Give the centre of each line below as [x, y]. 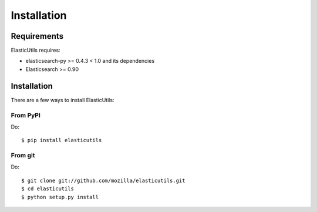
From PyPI [26, 115]
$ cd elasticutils [48, 189]
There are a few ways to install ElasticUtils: [63, 100]
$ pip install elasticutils [62, 140]
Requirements [37, 36]
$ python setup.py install [60, 197]
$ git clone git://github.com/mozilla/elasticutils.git [103, 180]
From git [23, 156]
